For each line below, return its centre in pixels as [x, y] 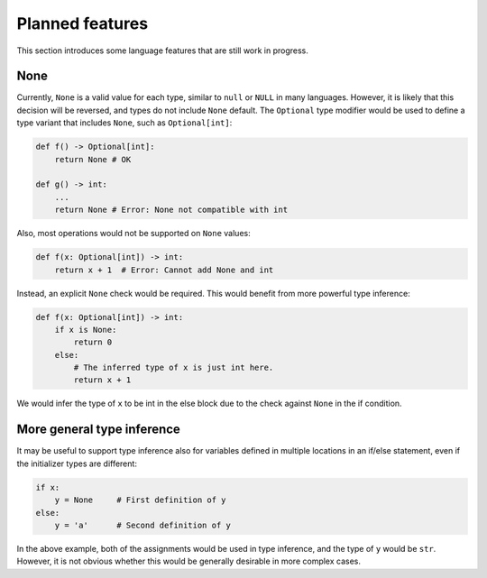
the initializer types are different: [77, 463]
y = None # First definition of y [140, 500]
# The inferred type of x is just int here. [174, 368]
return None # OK [93, 159]
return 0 [93, 342]
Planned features [83, 23]
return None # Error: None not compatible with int [171, 210]
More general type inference [98, 430]
